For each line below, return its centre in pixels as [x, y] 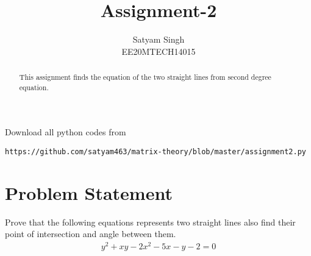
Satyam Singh [159, 39]
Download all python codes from [66, 132]
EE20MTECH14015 [159, 51]
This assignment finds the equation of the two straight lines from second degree [145, 77]
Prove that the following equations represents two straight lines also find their [150, 222]
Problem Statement [89, 192]
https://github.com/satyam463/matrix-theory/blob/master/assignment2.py [155, 152]
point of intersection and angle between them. [91, 234]
